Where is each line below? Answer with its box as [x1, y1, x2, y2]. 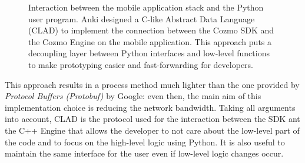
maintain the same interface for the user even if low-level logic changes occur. [5, 147, 284, 159]
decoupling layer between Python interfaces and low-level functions [28, 47, 270, 59]
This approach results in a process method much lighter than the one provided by [5, 78, 300, 90]
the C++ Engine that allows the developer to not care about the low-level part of [5, 124, 300, 136]
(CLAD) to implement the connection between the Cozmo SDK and [28, 24, 274, 36]
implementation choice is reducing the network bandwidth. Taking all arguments [5, 101, 296, 113]
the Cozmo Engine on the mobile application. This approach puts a [28, 35, 272, 47]
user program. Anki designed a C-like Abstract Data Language [28, 12, 255, 25]
